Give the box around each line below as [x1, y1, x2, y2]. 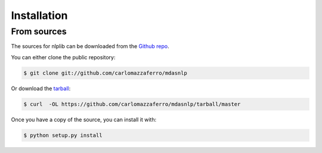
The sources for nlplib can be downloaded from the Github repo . [11, 43, 169, 50]
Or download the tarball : [11, 85, 71, 92]
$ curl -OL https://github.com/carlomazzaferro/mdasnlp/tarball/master [23, 101, 241, 107]
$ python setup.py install [23, 132, 103, 139]
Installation [11, 9, 68, 22]
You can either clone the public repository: [11, 53, 116, 60]
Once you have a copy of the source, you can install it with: [11, 116, 157, 123]
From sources [11, 26, 67, 37]
